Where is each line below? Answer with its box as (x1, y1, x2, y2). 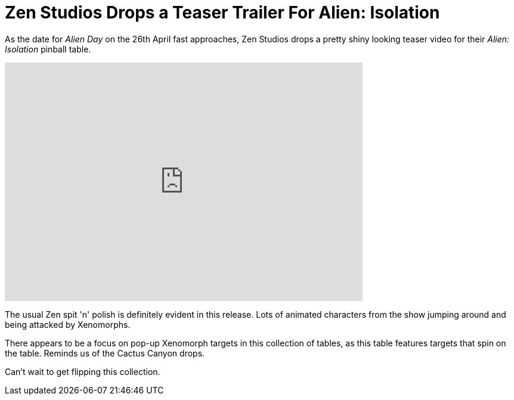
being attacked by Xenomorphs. (5, 319, 131, 330)
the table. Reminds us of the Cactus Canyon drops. (5, 348, 205, 358)
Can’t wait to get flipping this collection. (5, 366, 160, 377)
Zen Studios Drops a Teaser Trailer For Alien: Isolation (5, 2, 440, 23)
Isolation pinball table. (5, 44, 91, 54)
